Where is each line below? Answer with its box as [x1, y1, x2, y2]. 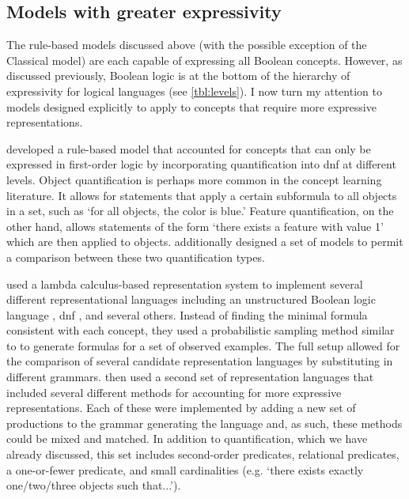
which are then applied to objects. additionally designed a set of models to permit [6, 233, 403, 250]
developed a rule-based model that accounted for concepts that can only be [6, 140, 371, 157]
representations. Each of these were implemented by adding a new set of [6, 399, 356, 416]
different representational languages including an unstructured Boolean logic [6, 291, 376, 308]
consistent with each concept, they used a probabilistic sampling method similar [6, 322, 395, 338]
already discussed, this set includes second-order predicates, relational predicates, [6, 446, 400, 463]
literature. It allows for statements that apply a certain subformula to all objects [6, 187, 397, 203]
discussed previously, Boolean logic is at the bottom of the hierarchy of [6, 67, 350, 84]
